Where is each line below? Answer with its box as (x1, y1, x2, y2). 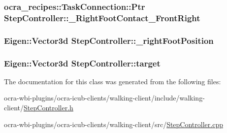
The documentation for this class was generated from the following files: (4, 76, 221, 86)
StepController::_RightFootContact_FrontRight (4, 11, 200, 24)
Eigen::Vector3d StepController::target (4, 57, 161, 69)
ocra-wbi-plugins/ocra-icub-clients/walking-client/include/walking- (4, 93, 205, 103)
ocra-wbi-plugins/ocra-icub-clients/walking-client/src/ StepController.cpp (4, 119, 223, 129)
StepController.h (24, 102, 73, 113)
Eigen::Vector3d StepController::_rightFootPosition (4, 34, 214, 46)
